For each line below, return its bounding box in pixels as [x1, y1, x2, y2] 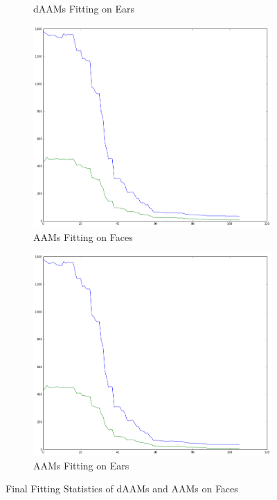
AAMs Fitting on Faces [33, 229, 133, 244]
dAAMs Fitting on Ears [33, 1, 135, 15]
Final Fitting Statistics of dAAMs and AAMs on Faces [6, 481, 238, 496]
